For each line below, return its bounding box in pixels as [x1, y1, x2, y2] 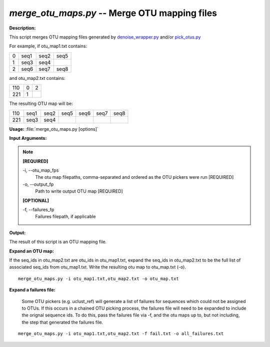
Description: [9, 25, 36, 31]
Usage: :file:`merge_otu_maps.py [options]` [9, 126, 98, 132]
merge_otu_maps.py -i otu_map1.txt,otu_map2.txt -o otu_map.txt [18, 276, 179, 282]
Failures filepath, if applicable [35, 214, 96, 220]
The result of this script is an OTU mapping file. [9, 239, 107, 245]
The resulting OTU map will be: [9, 100, 73, 107]
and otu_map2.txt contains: [9, 75, 65, 81]
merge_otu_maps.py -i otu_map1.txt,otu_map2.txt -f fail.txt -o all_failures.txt [18, 331, 224, 337]
